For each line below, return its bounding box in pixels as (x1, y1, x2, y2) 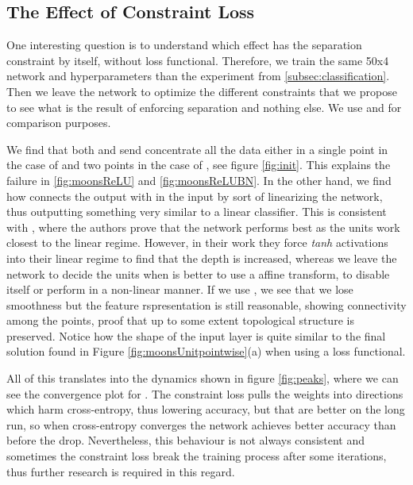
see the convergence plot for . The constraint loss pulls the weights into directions (6, 385, 403, 402)
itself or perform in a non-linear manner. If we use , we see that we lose (6, 281, 353, 298)
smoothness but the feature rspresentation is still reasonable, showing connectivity (6, 296, 407, 313)
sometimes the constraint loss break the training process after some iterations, (6, 448, 387, 464)
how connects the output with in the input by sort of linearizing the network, (6, 187, 383, 204)
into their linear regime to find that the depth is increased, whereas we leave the (6, 249, 397, 266)
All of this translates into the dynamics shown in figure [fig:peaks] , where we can (6, 370, 399, 387)
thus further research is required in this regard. (6, 463, 235, 479)
